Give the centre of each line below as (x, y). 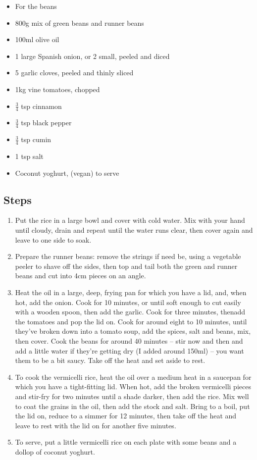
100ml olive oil (37, 39)
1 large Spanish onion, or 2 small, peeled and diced (92, 56)
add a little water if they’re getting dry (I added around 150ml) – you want (129, 350)
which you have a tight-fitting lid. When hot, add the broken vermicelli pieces (133, 386)
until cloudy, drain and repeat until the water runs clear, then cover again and (134, 230)
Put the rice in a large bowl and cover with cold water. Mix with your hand (130, 220)
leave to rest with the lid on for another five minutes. (96, 425)
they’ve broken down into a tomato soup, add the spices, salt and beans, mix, (133, 331)
